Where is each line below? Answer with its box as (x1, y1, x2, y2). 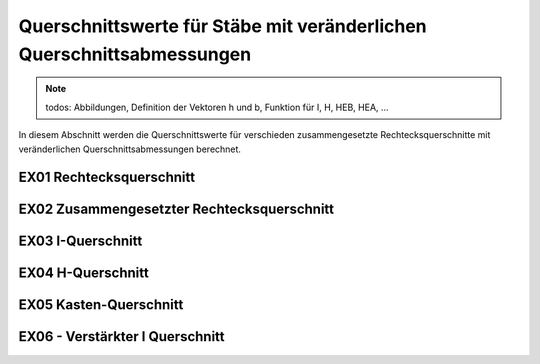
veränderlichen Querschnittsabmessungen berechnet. (18, 143, 242, 155)
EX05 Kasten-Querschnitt (18, 296, 184, 314)
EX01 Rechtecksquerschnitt (18, 169, 195, 186)
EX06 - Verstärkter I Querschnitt (18, 328, 225, 345)
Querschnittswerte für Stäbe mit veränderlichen (18, 15, 427, 37)
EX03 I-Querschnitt (18, 233, 143, 250)
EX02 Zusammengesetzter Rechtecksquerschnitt (18, 201, 335, 218)
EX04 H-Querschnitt (18, 265, 149, 282)
